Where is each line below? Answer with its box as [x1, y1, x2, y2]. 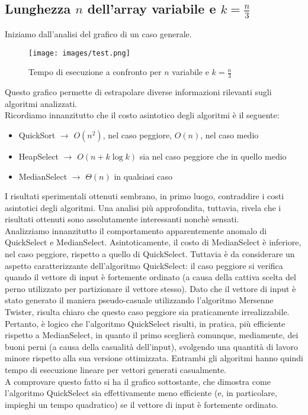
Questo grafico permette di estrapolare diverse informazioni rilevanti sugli [5, 86, 272, 98]
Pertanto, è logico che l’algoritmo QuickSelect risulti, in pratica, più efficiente [5, 317, 285, 329]
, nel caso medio [200, 128, 259, 141]
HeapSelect [18, 150, 59, 162]
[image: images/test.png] [28, 48, 130, 57]
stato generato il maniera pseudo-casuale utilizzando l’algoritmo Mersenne [5, 294, 274, 306]
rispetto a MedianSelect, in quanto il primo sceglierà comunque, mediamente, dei [5, 329, 299, 341]
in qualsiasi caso [114, 170, 172, 182]
